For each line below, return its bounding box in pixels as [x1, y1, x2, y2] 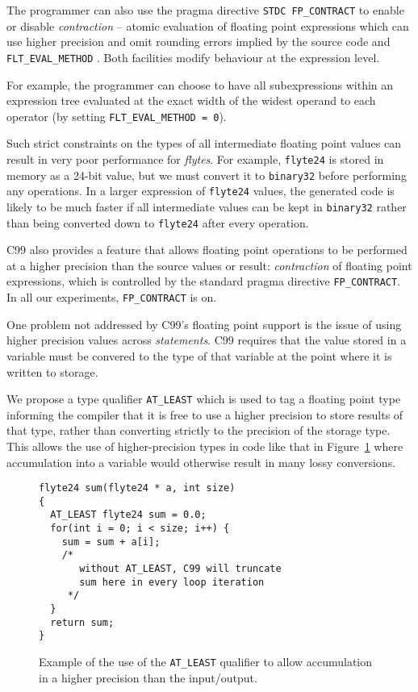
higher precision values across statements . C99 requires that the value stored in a [6, 331, 407, 348]
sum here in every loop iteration [79, 576, 265, 588]
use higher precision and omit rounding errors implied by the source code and [6, 33, 391, 50]
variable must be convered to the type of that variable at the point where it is [6, 347, 392, 364]
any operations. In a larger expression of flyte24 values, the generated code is [6, 182, 395, 199]
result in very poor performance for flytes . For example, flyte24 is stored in [6, 150, 384, 167]
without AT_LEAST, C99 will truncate [79, 563, 282, 575]
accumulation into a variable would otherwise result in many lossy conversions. [6, 453, 396, 470]
